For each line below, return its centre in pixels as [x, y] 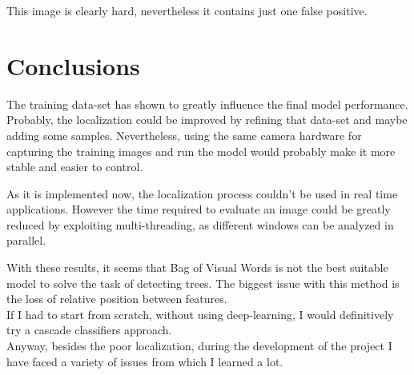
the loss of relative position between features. [117, 299]
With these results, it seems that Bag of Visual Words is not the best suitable [197, 267]
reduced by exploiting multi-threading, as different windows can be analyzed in [200, 224]
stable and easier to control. [75, 167]
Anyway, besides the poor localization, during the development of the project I [199, 346]
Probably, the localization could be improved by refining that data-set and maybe [207, 120]
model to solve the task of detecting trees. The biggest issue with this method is [203, 283]
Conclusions [73, 65]
